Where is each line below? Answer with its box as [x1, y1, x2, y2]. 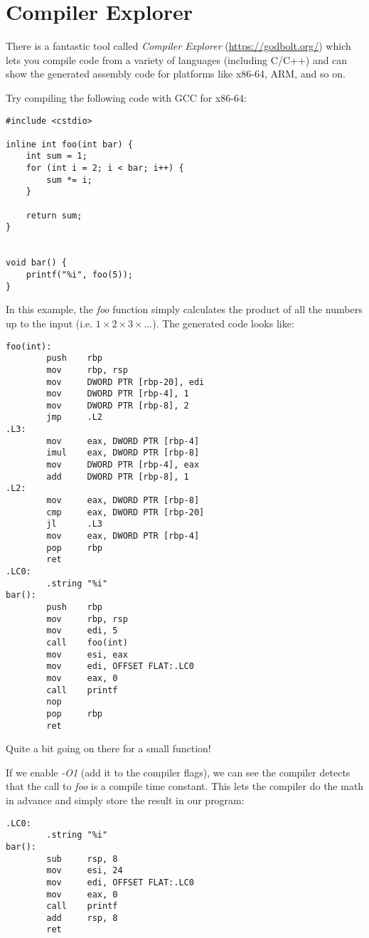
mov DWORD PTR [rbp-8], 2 [46, 400, 189, 411]
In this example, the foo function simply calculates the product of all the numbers [6, 302, 363, 317]
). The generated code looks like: [152, 315, 294, 330]
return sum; [26, 210, 82, 221]
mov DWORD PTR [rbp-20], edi [46, 376, 205, 387]
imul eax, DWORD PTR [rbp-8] [46, 448, 200, 458]
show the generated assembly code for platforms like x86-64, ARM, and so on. [6, 66, 346, 81]
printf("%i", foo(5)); [26, 270, 133, 280]
